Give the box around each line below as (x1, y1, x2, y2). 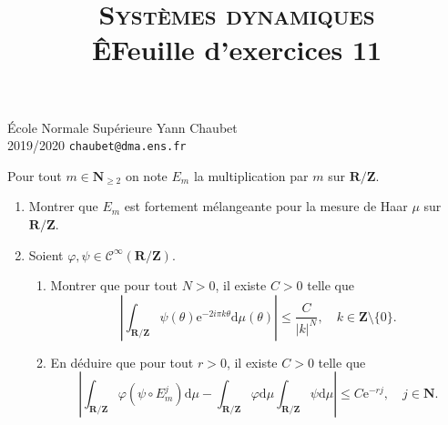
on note (125, 166, 168, 185)
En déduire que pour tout (50, 352, 194, 371)
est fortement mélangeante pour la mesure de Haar (124, 197, 408, 216)
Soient (28, 245, 64, 264)
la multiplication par (193, 166, 309, 185)
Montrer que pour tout (50, 276, 178, 295)
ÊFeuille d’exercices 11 (91, 31, 382, 68)
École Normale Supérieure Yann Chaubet (7, 117, 238, 137)
